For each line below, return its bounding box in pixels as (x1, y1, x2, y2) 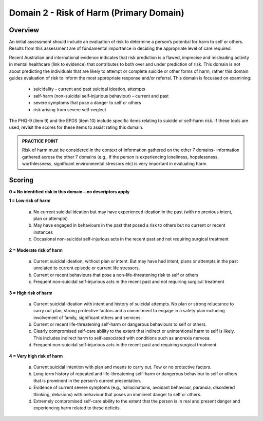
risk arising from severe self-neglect (33, 106, 107, 112)
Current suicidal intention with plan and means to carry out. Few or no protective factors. (33, 364, 212, 370)
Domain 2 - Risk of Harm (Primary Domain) (9, 7, 185, 18)
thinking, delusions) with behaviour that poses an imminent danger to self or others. (33, 391, 202, 397)
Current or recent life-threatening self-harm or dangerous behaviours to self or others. (33, 321, 207, 327)
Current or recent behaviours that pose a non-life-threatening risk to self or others (33, 272, 199, 278)
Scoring (9, 176, 34, 184)
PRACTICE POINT (22, 138, 58, 144)
